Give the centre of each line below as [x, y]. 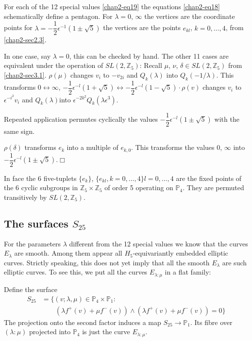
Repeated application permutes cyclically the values [81, 119]
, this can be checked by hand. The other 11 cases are [149, 56]
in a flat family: [188, 272]
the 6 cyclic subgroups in [41, 187]
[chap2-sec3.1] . [25, 75]
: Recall [151, 65]
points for [18, 27]
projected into [50, 332]
